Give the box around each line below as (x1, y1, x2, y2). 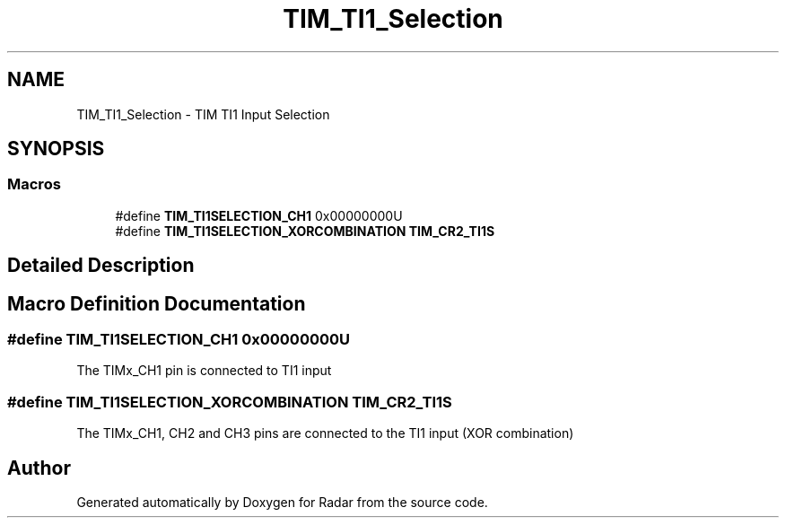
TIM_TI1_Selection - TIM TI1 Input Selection (76, 106, 330, 122)
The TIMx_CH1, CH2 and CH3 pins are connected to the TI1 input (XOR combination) (76, 425, 574, 442)
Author (7, 456, 71, 479)
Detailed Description (7, 254, 195, 277)
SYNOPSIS (7, 137, 105, 161)
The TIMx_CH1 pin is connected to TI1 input (76, 363, 332, 379)
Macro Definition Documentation (7, 292, 306, 315)
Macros (7, 175, 61, 194)
